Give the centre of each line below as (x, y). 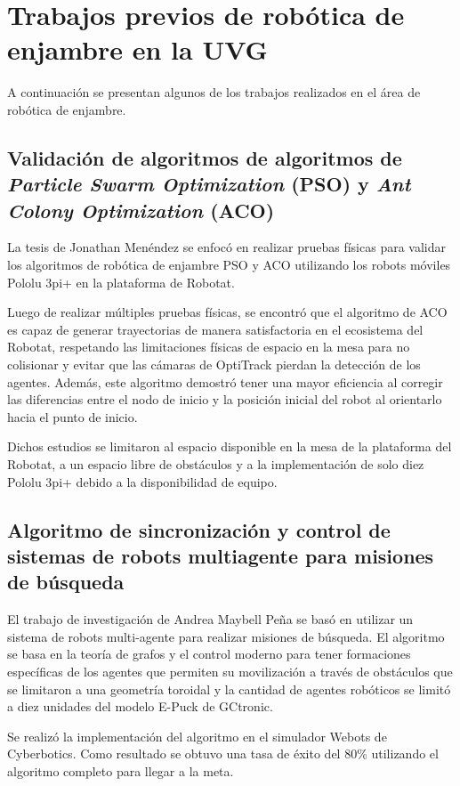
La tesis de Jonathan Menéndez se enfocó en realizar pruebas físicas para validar (226, 247)
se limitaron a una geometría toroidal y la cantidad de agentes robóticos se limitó (229, 689)
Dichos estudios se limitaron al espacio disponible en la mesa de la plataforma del (230, 446)
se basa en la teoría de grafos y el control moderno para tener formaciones (209, 654)
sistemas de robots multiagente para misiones (221, 555)
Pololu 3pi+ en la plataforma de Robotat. (121, 282)
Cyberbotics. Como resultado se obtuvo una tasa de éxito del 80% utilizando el (223, 754)
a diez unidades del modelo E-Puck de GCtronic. (140, 706)
